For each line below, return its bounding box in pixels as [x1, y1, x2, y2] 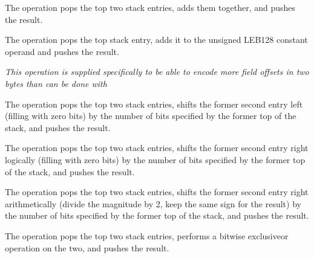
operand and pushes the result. [5, 45, 119, 57]
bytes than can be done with [5, 77, 107, 89]
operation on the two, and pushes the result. [5, 241, 169, 254]
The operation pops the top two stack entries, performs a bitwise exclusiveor [5, 229, 289, 242]
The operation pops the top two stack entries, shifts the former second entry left [5, 97, 303, 110]
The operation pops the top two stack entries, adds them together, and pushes [5, 1, 296, 13]
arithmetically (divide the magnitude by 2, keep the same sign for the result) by [5, 197, 301, 210]
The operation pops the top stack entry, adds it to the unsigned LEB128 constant [5, 33, 308, 46]
